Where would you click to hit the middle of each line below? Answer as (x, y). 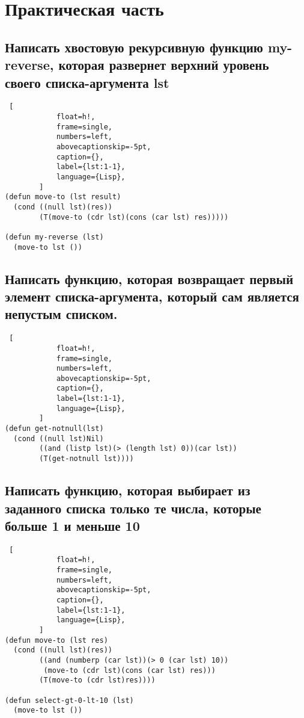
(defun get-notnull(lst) (54, 429)
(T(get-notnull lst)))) (87, 459)
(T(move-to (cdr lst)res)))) (97, 680)
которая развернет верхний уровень (164, 65)
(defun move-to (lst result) (63, 197)
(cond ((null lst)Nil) (59, 438)
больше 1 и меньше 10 (72, 525)
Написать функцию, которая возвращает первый (149, 278)
